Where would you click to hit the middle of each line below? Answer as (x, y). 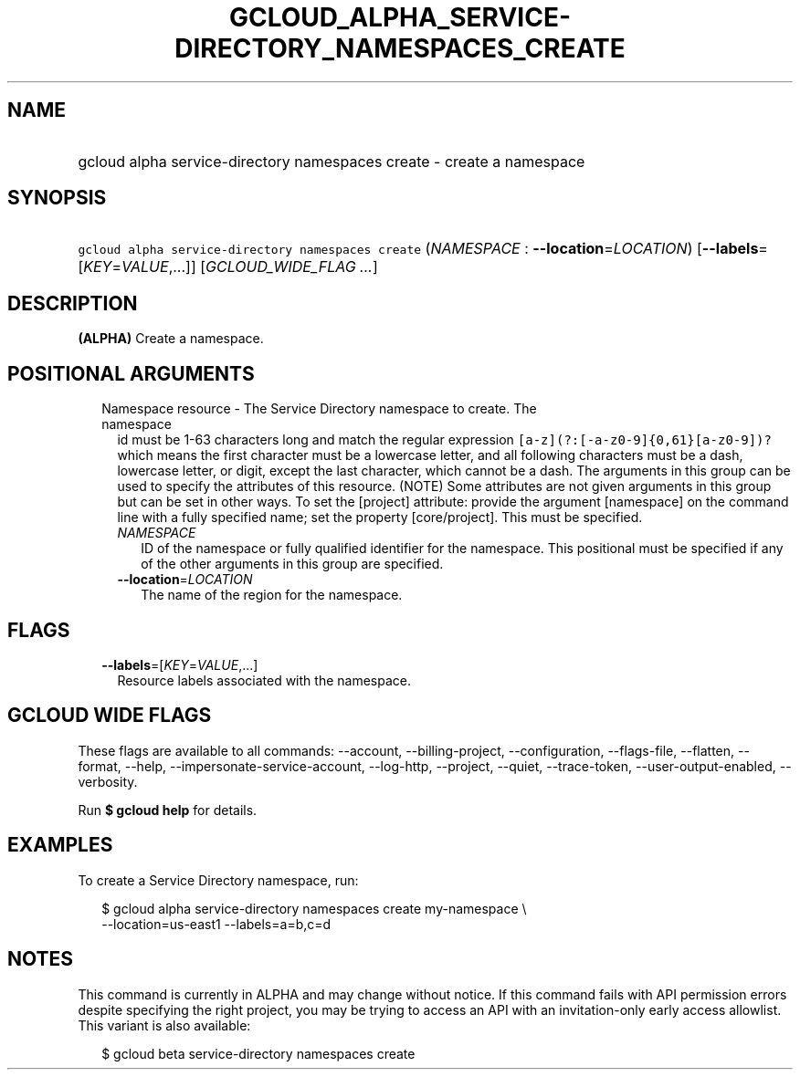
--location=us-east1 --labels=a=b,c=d (216, 924)
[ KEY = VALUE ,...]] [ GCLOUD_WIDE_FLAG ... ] (228, 267)
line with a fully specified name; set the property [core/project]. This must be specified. (380, 518)
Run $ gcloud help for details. (168, 810)
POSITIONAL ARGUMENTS (131, 373)
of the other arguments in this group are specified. (292, 564)
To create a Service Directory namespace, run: (218, 880)
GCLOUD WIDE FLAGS (110, 716)
